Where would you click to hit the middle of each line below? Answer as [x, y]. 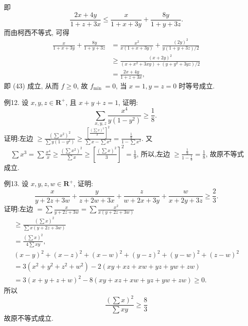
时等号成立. [197, 85]
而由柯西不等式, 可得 [37, 32]
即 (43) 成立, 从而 [31, 85]
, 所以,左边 [153, 153]
